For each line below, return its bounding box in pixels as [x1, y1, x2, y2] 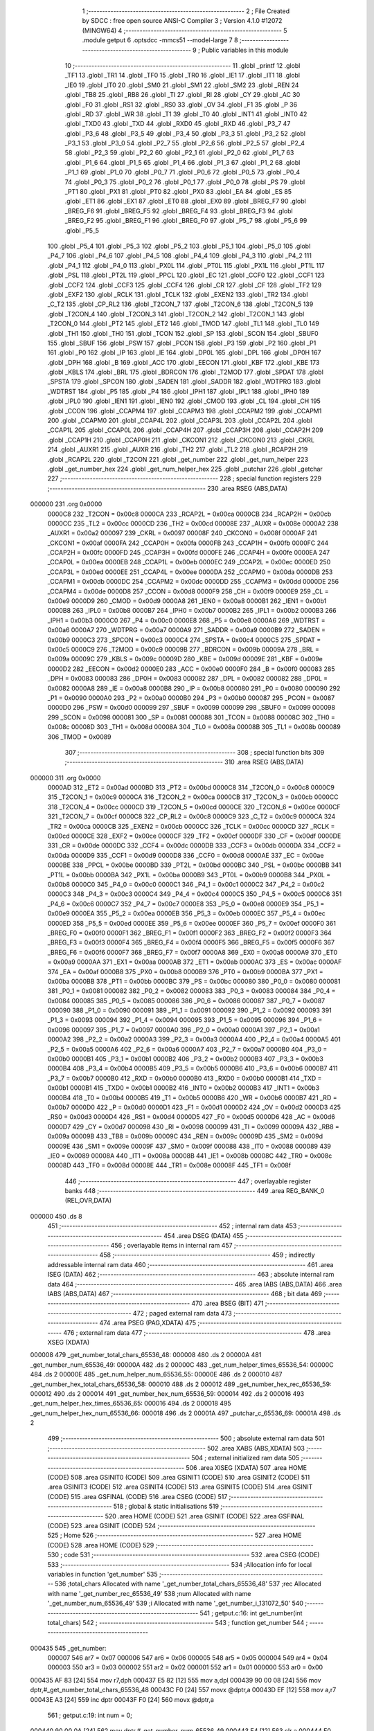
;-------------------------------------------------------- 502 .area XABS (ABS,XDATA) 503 [47, 1444, 305, 1452]
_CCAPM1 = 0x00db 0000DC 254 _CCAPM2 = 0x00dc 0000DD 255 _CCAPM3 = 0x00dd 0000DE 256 [47, 577, 339, 586]
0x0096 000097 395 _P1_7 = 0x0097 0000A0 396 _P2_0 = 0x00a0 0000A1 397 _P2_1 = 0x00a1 [47, 1025, 320, 1034]
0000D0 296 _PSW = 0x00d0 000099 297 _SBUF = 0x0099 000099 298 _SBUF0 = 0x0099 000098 [47, 703, 336, 712]
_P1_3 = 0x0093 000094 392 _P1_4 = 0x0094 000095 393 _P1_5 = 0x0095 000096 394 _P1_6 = [47, 1016, 323, 1024]
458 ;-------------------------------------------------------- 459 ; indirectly [99, 1250, 315, 1259]
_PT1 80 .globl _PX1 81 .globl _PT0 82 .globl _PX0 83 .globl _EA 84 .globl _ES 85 [64, 188, 292, 196]
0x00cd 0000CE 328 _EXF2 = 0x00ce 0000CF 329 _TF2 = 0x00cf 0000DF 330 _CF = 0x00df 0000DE [47, 832, 341, 841]
